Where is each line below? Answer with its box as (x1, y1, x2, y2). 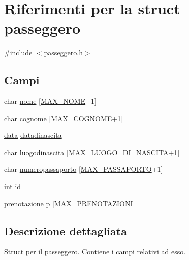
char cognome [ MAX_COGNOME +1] (4, 113, 123, 123)
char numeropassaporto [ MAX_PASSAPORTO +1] (4, 164, 163, 174)
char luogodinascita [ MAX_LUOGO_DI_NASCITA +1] (4, 146, 180, 157)
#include (4, 47, 33, 58)
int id (4, 181, 21, 192)
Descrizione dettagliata (4, 222, 127, 238)
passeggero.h (44, 47, 83, 58)
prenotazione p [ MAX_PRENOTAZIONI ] (4, 198, 135, 208)
